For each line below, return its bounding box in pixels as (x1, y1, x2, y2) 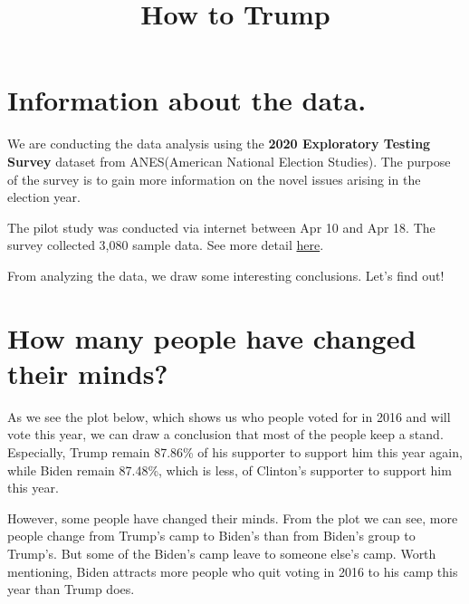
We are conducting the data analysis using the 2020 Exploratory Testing (7, 134, 431, 153)
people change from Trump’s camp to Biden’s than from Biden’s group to (7, 526, 416, 545)
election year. (7, 187, 81, 206)
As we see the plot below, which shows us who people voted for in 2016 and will (7, 407, 451, 426)
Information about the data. (7, 81, 367, 119)
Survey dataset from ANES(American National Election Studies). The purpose (7, 151, 451, 170)
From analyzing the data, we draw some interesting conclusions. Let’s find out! (7, 265, 445, 284)
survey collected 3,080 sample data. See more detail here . (7, 235, 324, 254)
